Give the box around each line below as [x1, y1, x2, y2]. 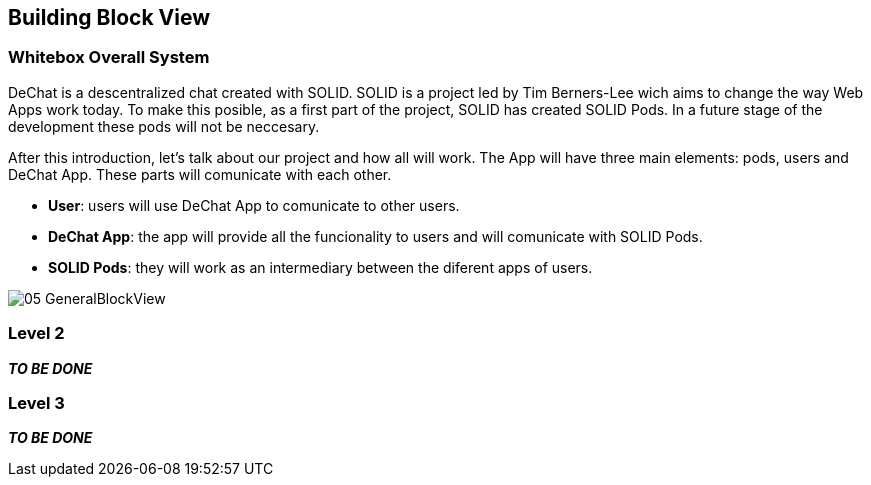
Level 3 [8, 392, 65, 413]
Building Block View [8, 5, 211, 30]
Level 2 [8, 323, 65, 344]
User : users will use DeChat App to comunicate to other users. [48, 196, 460, 214]
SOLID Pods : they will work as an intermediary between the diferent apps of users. [48, 258, 593, 276]
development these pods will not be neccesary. [8, 117, 320, 135]
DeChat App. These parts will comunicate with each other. [8, 165, 392, 183]
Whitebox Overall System [8, 47, 210, 68]
